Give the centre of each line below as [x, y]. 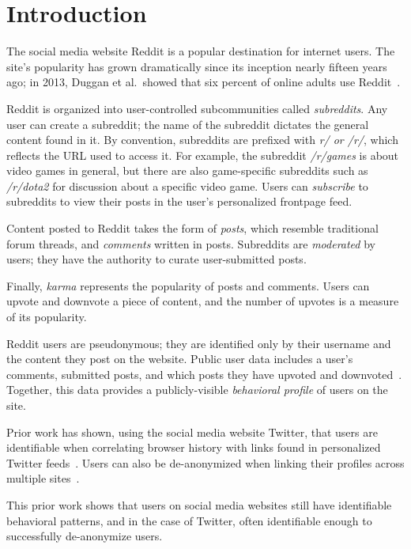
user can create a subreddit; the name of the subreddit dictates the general [188, 124]
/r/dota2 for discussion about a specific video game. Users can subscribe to [187, 186]
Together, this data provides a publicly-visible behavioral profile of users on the [197, 390]
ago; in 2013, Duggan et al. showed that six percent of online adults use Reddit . [204, 82]
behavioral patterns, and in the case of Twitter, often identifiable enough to [189, 520]
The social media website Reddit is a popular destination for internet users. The [201, 51]
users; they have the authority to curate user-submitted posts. [156, 259]
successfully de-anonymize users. [85, 536]
